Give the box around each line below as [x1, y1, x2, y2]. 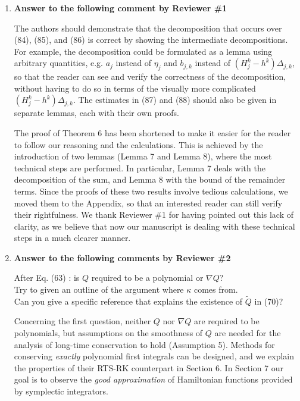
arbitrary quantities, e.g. [14, 57, 103, 69]
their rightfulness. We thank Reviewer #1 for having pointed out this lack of [14, 208, 294, 221]
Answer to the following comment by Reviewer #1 [14, 2, 227, 14]
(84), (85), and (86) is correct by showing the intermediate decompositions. [14, 33, 288, 46]
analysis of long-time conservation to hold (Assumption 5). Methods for [14, 338, 275, 350]
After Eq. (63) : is [14, 271, 80, 284]
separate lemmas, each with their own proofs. [14, 106, 180, 119]
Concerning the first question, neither [14, 315, 151, 327]
